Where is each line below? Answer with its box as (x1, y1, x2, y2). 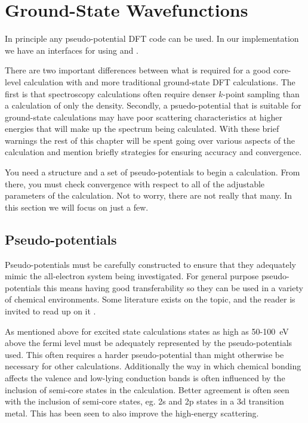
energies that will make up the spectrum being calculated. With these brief (5, 122, 279, 135)
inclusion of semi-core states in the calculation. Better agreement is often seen (5, 383, 289, 396)
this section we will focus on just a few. (5, 200, 149, 213)
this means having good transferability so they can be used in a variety (43, 281, 303, 294)
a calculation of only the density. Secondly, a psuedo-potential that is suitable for (5, 99, 301, 112)
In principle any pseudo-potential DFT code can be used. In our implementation (5, 32, 299, 45)
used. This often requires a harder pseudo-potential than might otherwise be (5, 348, 284, 360)
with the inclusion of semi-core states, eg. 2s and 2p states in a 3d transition (5, 395, 284, 407)
